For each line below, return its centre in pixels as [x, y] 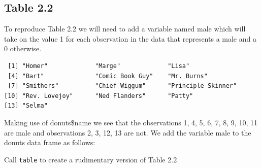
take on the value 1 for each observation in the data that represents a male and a [130, 38]
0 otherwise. [23, 48]
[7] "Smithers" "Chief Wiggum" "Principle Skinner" [122, 86]
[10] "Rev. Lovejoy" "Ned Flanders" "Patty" [99, 96]
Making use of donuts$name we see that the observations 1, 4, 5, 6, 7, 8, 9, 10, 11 [131, 122]
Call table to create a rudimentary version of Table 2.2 [91, 159]
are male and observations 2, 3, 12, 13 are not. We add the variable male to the [128, 132]
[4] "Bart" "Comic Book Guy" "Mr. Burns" [108, 76]
